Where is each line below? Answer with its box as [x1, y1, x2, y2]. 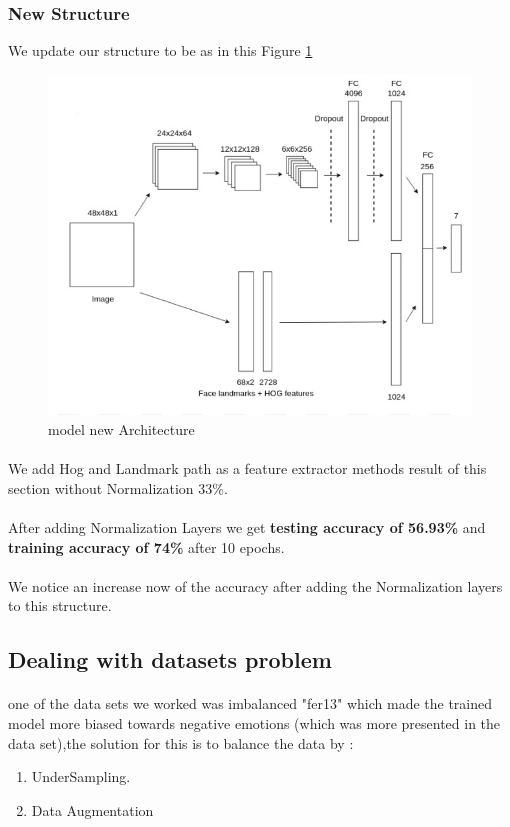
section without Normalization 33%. [8, 477, 228, 498]
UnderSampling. [31, 766, 131, 787]
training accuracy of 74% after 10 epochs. [8, 536, 285, 557]
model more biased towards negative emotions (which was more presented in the [8, 712, 501, 733]
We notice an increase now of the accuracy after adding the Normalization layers [8, 575, 503, 596]
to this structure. [8, 595, 112, 616]
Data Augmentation [31, 799, 154, 820]
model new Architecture [48, 419, 195, 440]
